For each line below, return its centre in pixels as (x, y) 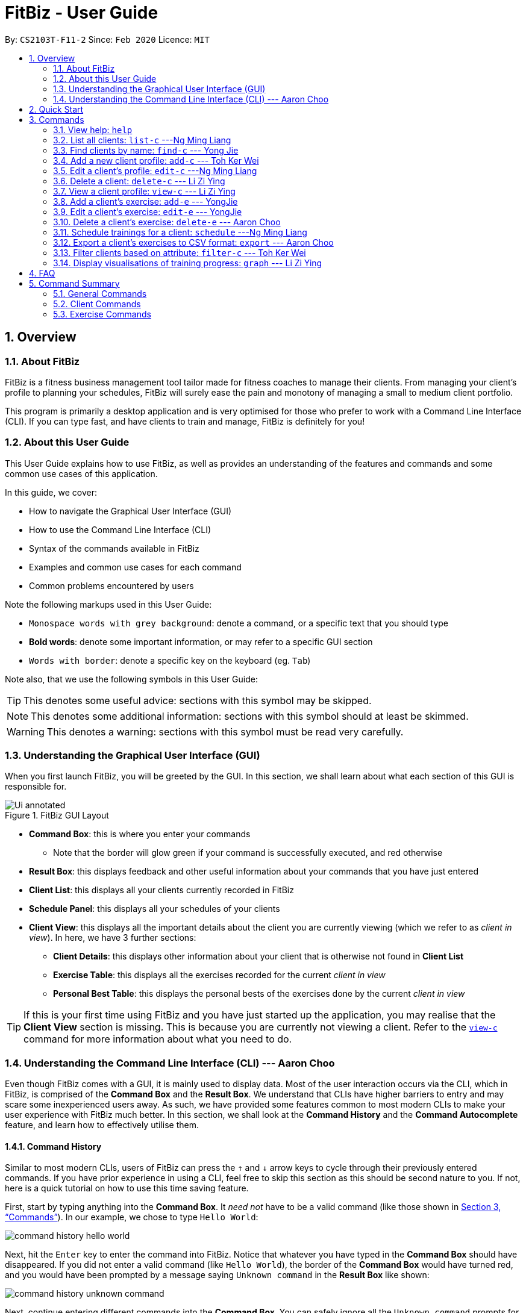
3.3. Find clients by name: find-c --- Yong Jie (146, 150)
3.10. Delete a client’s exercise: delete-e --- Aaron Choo (167, 222)
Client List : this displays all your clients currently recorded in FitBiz (161, 890)
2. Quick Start (56, 109)
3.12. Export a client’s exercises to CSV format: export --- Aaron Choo (193, 242)
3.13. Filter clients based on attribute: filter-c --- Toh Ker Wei (180, 252)
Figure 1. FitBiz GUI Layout (57, 816)
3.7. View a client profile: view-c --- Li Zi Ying (144, 191)
